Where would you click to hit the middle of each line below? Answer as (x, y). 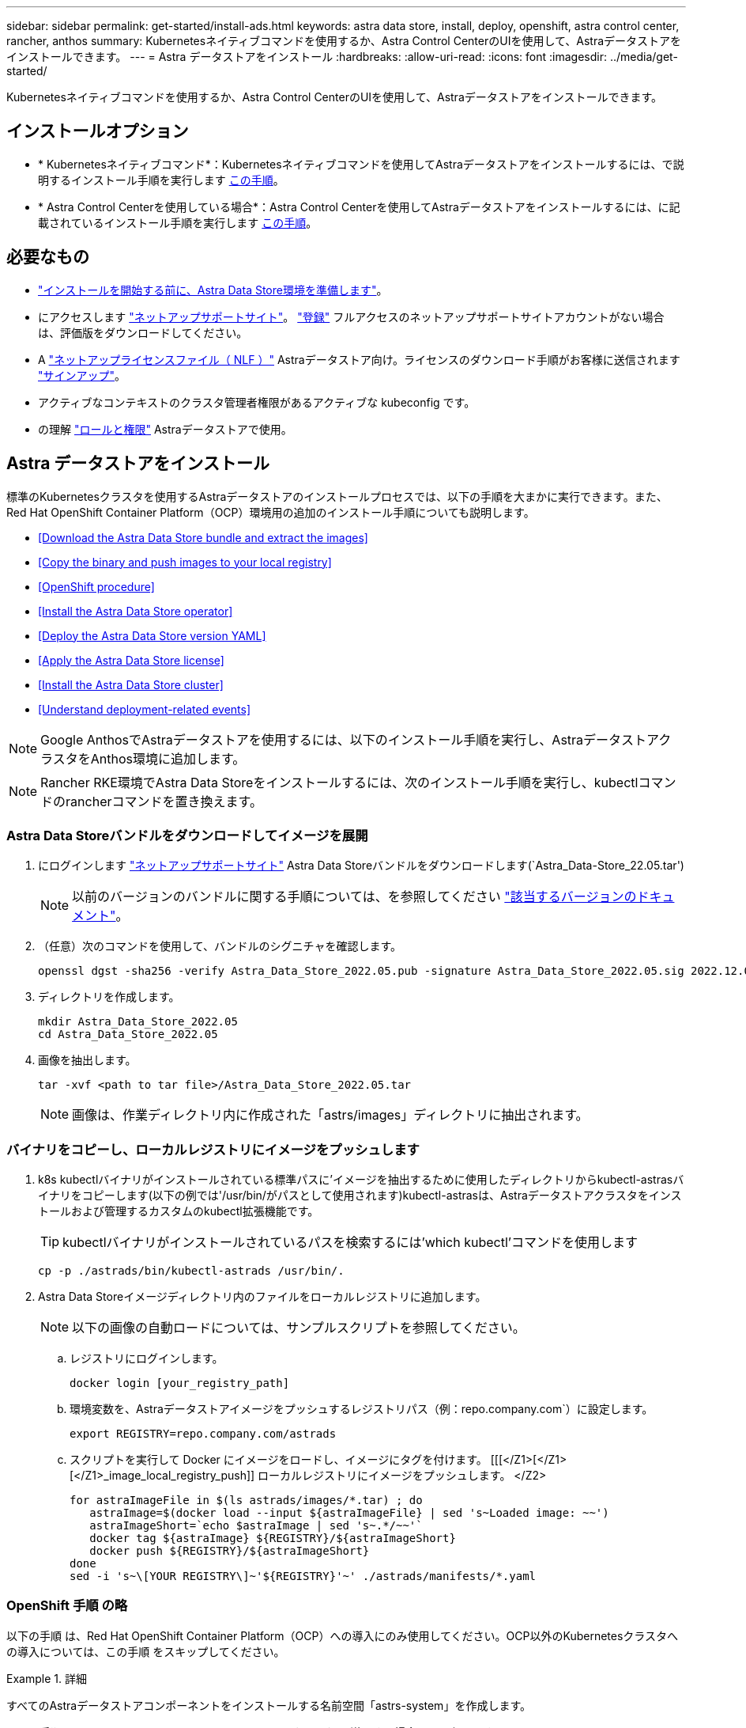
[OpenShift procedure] (96, 586)
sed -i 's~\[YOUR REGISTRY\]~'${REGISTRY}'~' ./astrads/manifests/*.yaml (303, 1576)
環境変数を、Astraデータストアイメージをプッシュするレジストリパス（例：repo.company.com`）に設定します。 (362, 1409)
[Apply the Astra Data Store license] (131, 660)
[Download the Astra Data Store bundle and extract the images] (203, 537)
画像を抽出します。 (87, 1060)
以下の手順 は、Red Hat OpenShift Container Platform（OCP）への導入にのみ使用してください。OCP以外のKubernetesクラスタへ (343, 1635)
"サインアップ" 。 (82, 375)
